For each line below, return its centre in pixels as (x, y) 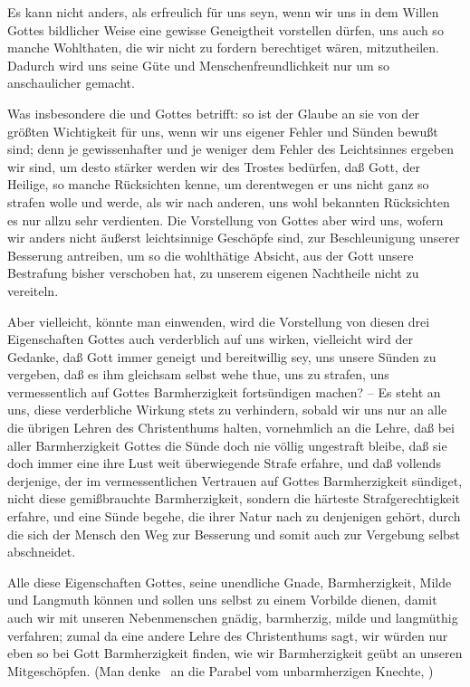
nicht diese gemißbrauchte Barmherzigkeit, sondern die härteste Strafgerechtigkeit (234, 498)
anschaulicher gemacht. (71, 83)
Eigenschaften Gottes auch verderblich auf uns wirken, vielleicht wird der (210, 339)
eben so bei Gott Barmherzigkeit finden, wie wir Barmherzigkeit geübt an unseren (235, 653)
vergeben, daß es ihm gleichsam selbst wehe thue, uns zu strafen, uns (198, 374)
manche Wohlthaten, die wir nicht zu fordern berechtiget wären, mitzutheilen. (223, 48)
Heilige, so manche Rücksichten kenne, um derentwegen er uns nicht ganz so (218, 184)
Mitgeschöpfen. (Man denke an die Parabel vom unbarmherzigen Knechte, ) (221, 670)
